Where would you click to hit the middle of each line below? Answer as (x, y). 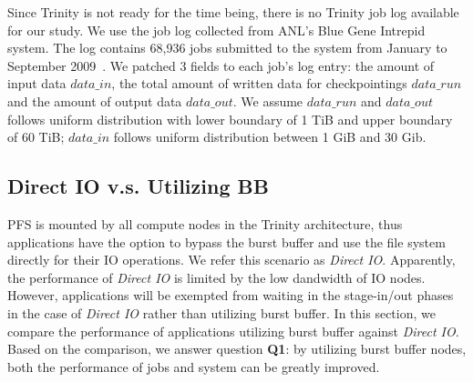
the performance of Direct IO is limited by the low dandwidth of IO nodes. (216, 277)
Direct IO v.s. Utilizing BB (138, 186)
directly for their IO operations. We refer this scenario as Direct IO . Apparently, (231, 260)
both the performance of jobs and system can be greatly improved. (194, 366)
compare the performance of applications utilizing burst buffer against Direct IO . (233, 331)
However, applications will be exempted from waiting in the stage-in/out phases (231, 295)
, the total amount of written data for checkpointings (259, 83)
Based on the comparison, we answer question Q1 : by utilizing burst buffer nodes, (237, 349)
